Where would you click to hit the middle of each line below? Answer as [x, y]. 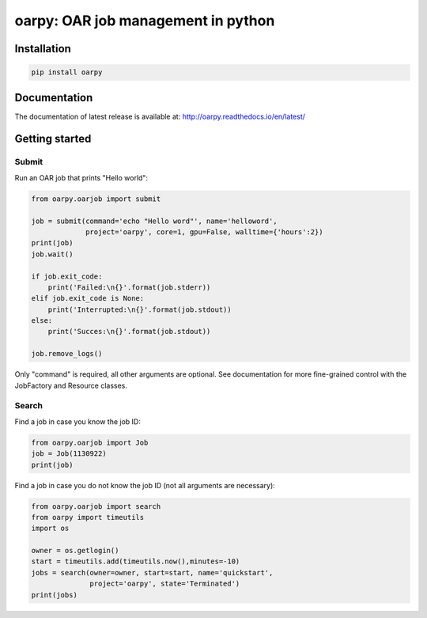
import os [50, 529]
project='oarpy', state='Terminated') [165, 584]
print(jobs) [55, 595]
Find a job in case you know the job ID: [78, 421]
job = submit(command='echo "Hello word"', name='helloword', [154, 221]
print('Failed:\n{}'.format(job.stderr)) [129, 287]
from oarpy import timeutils [88, 517]
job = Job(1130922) [69, 454]
